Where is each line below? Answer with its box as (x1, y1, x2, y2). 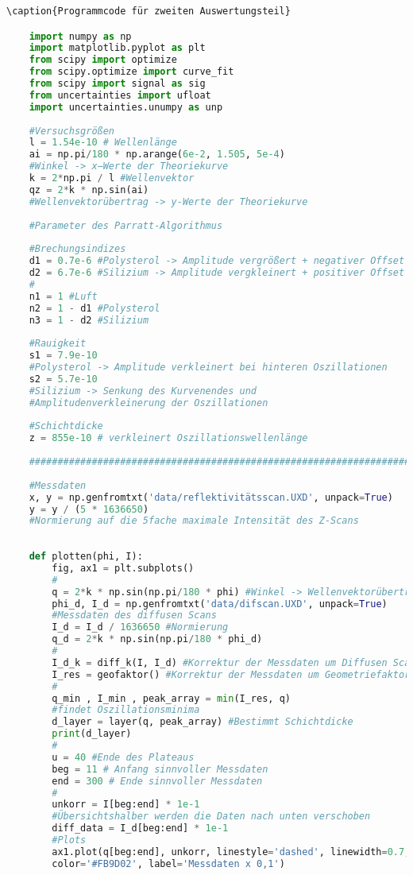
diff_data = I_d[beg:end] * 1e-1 (52, 823, 229, 834)
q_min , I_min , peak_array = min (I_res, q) (52, 692, 291, 704)
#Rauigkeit (29, 338, 87, 350)
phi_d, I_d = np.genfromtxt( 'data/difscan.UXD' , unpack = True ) (52, 598, 388, 610)
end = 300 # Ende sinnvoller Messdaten (52, 775, 263, 787)
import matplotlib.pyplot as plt (29, 42, 206, 54)
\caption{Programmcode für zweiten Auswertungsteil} (6, 6, 291, 17)
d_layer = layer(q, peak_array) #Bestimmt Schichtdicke (52, 716, 353, 728)
